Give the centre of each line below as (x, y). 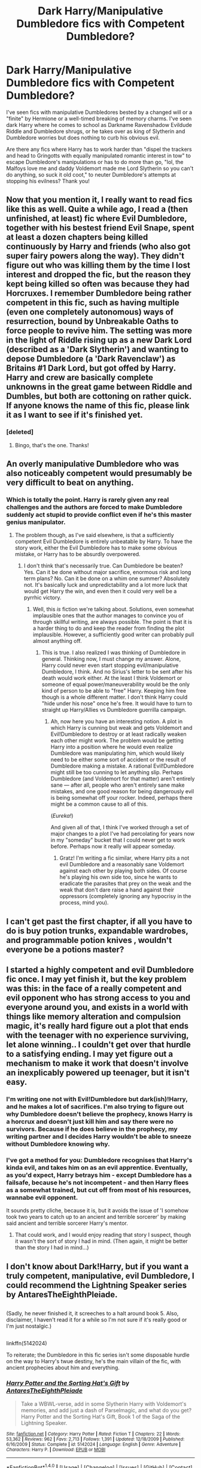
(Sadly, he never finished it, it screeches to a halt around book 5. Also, (92, 1314)
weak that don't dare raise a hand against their (117, 890)
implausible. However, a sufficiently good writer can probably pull (113, 635)
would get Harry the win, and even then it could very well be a (100, 592)
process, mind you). (84, 903)
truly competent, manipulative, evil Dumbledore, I (100, 1276)
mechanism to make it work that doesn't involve (98, 1064)
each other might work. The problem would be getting (117, 741)
